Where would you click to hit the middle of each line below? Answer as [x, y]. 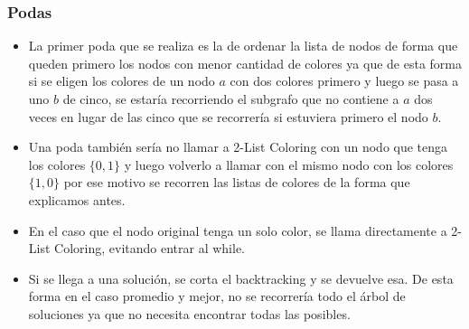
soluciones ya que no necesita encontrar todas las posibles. [189, 313]
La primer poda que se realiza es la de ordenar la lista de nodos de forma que [243, 46]
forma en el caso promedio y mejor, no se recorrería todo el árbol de [217, 296]
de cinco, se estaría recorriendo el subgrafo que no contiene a [231, 99]
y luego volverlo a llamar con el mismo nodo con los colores [289, 164]
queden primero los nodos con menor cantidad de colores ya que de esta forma [245, 63]
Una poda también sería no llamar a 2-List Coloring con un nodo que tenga [238, 147]
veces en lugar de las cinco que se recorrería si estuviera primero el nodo [228, 116]
